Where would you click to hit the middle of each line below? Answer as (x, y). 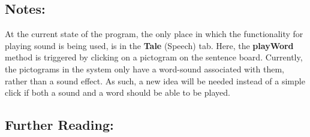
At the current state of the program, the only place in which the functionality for (154, 34)
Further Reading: (59, 125)
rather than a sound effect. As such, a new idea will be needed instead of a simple (155, 80)
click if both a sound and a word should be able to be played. (118, 92)
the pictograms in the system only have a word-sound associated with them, (145, 68)
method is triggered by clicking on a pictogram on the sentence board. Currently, (154, 57)
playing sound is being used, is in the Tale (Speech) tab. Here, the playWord (149, 45)
